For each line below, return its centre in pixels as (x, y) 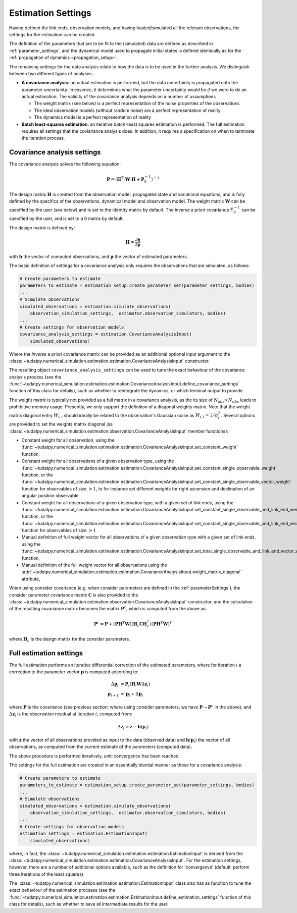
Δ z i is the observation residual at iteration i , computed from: (71, 714)
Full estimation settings (46, 653)
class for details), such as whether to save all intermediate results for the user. (89, 904)
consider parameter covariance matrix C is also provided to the (74, 595)
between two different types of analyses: (51, 73)
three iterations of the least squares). (47, 874)
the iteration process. (43, 138)
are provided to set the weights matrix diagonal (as (61, 424)
